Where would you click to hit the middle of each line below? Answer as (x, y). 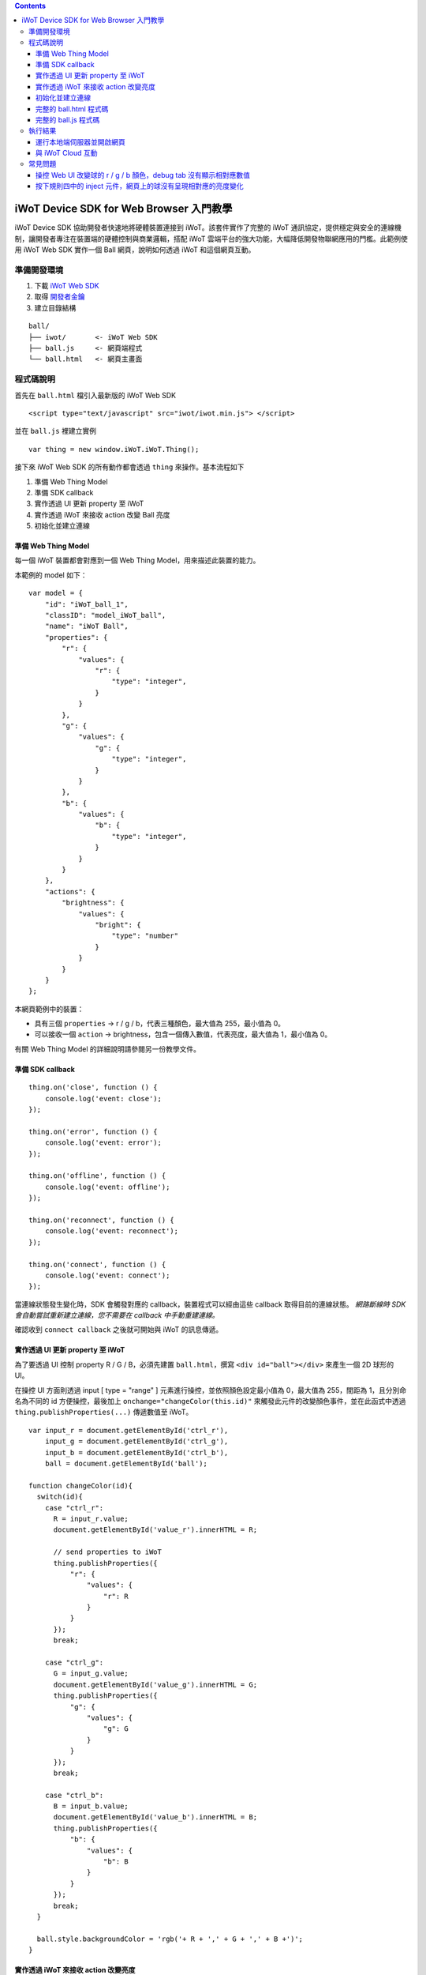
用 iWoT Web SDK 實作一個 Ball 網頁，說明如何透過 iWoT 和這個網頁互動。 (135, 250)
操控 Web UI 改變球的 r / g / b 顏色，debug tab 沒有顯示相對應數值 (143, 175)
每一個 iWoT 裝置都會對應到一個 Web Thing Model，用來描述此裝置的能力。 (137, 560)
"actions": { (70, 892)
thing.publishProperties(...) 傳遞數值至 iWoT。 (104, 1412)
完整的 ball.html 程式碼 (72, 109)
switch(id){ (60, 1497)
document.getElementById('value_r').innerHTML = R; (155, 1530)
